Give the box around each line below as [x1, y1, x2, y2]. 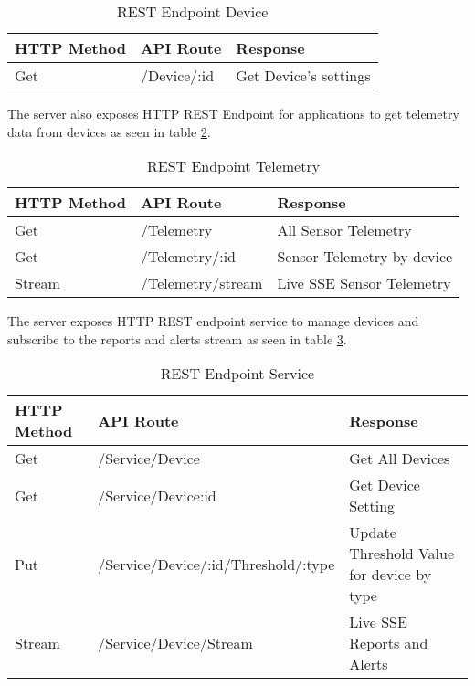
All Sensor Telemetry [277, 219, 412, 241]
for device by [349, 564, 432, 586]
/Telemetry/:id [140, 246, 236, 268]
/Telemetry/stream [140, 272, 263, 294]
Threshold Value [349, 543, 455, 565]
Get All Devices [349, 448, 450, 470]
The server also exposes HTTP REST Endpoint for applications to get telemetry [7, 104, 459, 122]
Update [349, 522, 396, 544]
